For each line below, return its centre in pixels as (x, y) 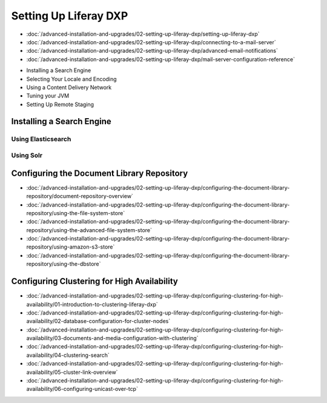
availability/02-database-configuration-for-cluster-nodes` (98, 321)
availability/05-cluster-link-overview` (72, 372)
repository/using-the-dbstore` (64, 264)
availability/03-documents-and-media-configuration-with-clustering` (112, 338)
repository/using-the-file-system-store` (76, 213)
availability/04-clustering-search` (68, 355)
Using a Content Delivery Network (69, 87)
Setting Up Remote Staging (60, 104)
